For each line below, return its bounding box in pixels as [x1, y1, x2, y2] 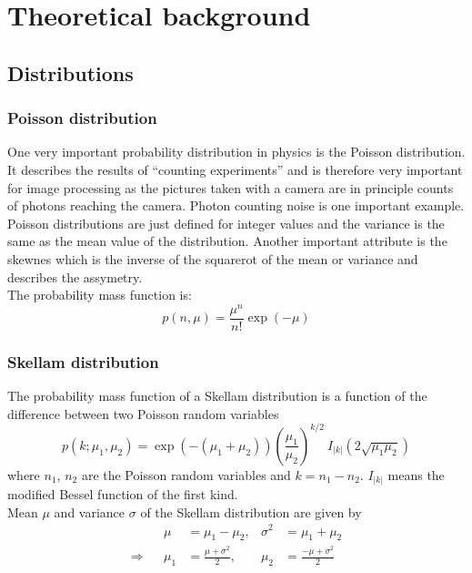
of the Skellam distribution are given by [140, 502, 362, 521]
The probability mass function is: [7, 285, 192, 304]
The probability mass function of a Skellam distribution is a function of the [7, 386, 427, 405]
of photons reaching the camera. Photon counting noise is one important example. [7, 196, 465, 215]
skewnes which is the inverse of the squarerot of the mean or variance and [7, 249, 418, 268]
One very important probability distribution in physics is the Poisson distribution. [7, 142, 466, 161]
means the [387, 465, 445, 484]
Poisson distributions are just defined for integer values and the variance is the [7, 213, 445, 232]
